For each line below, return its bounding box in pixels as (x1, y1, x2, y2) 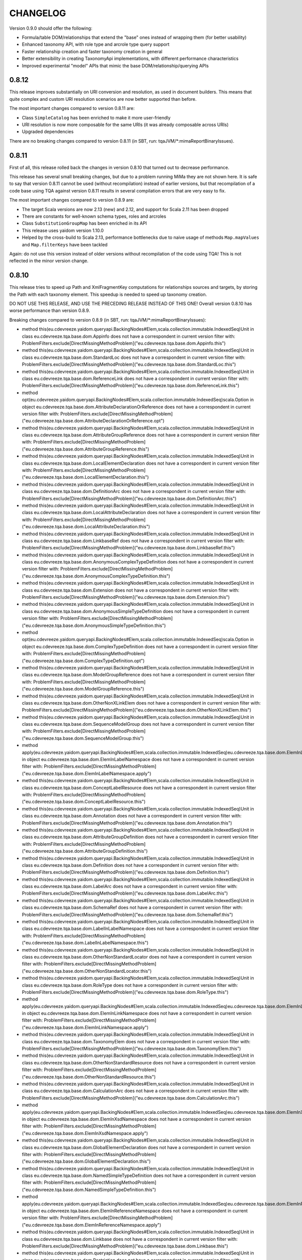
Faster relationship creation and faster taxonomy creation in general (22, 48, 163, 54)
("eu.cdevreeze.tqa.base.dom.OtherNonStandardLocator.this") (22, 968, 152, 974)
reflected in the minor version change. (9, 258, 89, 264)
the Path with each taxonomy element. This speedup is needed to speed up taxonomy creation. (9, 291, 207, 297)
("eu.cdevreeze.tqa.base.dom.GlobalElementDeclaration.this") (22, 1158, 151, 1164)
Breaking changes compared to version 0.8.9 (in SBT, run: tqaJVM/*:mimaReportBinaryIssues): (9, 317, 206, 323)
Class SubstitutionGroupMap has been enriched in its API (22, 220, 147, 226)
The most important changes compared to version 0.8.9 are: (9, 197, 134, 203)
